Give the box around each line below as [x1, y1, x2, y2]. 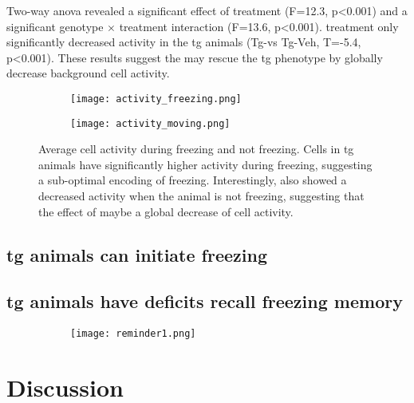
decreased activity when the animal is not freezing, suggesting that [38, 188, 365, 204]
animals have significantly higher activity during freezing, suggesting [38, 156, 373, 172]
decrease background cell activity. [6, 65, 170, 81]
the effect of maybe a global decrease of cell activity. [38, 203, 294, 219]
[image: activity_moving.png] [70, 117, 231, 129]
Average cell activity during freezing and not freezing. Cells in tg [38, 140, 354, 157]
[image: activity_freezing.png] [70, 93, 242, 105]
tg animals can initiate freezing [6, 242, 267, 267]
